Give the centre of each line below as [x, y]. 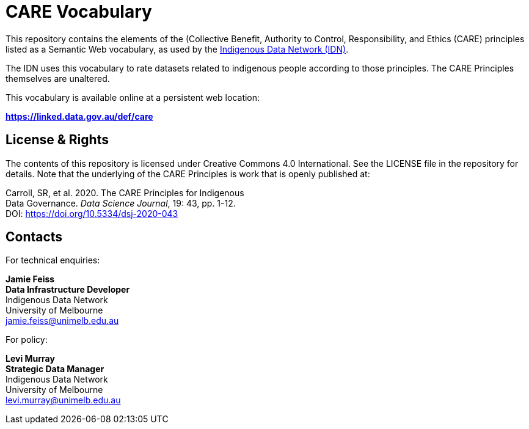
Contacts [34, 237]
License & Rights [57, 140]
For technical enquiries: [53, 260]
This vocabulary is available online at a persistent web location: [133, 97]
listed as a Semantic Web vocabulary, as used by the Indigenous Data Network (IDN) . [177, 49]
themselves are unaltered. [58, 78]
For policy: [27, 340]
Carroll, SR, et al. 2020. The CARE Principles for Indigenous [125, 193]
